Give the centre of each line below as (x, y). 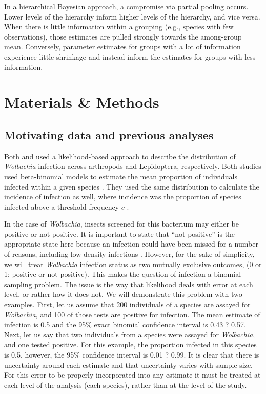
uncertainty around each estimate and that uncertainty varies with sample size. (129, 364)
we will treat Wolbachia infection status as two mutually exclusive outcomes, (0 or (133, 264)
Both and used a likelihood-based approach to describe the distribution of (120, 156)
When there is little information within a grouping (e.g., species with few (119, 26)
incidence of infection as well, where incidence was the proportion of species (123, 196)
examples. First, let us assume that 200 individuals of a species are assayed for (127, 304)
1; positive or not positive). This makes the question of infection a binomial (123, 274)
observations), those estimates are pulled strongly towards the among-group (123, 36)
